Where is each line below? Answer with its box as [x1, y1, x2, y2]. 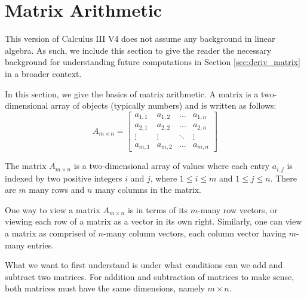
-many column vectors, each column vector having [103, 227, 287, 239]
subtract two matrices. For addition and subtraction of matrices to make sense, [5, 270, 294, 282]
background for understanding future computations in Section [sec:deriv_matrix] [5, 56, 300, 68]
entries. [27, 238, 54, 251]
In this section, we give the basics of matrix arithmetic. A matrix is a [5, 87, 259, 100]
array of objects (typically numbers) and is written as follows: [51, 99, 277, 112]
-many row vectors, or [198, 203, 278, 216]
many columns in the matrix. [95, 183, 201, 196]
